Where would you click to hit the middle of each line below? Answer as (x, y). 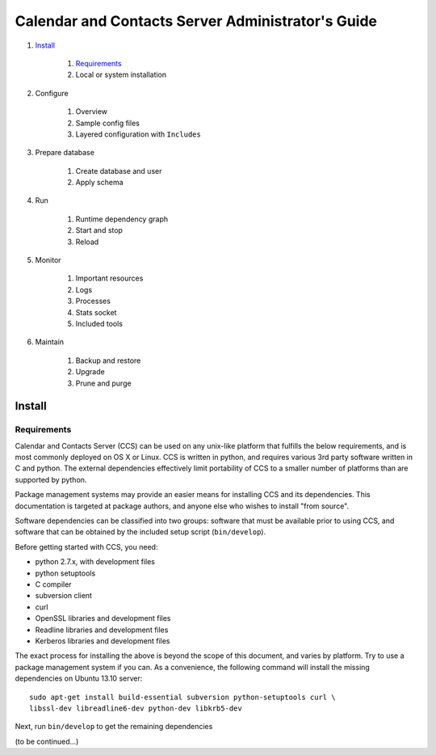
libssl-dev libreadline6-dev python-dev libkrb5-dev (136, 708)
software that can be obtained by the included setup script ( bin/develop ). (140, 532)
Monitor (48, 260)
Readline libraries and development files (102, 630)
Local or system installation (121, 75)
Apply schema (100, 183)
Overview (92, 112)
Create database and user (119, 171)
